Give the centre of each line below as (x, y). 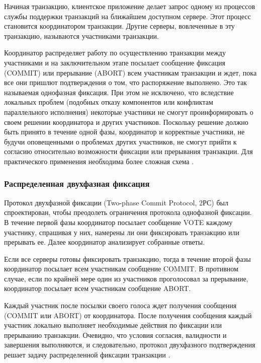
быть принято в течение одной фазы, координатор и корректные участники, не (124, 132)
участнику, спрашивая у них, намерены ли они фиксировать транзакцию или (122, 232)
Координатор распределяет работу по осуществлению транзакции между (115, 53)
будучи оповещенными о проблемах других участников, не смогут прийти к (120, 141)
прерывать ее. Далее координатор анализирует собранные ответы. (105, 242)
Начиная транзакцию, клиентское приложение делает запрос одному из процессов (129, 6)
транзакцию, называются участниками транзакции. (81, 35)
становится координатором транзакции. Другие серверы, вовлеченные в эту (119, 26)
